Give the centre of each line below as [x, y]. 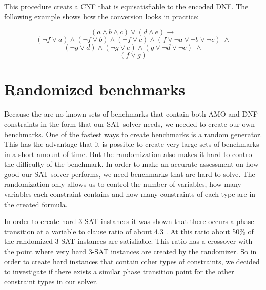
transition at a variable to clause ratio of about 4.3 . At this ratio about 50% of [129, 231]
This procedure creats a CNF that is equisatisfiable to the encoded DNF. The [126, 6]
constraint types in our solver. [51, 281]
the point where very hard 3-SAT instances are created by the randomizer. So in [130, 251]
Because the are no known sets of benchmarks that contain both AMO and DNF [131, 114]
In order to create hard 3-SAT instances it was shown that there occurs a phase [129, 221]
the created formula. [36, 204]
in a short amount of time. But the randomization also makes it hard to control [129, 154]
